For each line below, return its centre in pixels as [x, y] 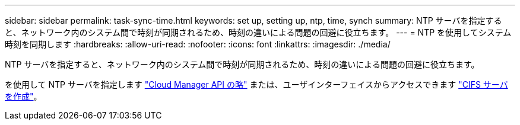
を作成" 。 [23, 96]
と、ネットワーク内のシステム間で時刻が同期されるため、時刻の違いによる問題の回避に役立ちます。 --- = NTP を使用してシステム [258, 32]
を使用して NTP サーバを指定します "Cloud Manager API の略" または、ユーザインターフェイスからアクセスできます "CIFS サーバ [256, 84]
